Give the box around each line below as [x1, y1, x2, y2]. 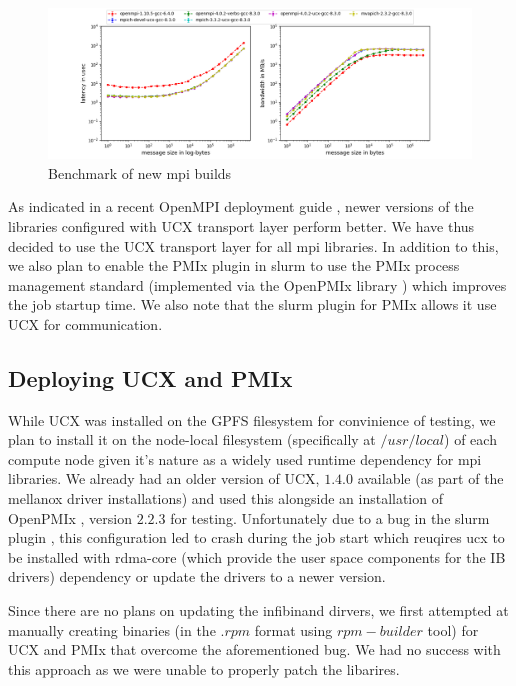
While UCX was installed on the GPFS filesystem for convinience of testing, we [8, 409, 496, 430]
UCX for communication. [8, 313, 163, 334]
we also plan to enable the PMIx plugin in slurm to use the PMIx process [8, 255, 460, 276]
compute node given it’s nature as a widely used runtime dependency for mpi [8, 448, 482, 469]
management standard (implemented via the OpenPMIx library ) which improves [8, 274, 507, 295]
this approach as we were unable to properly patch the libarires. [8, 658, 400, 679]
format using [254, 619, 333, 640]
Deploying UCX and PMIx [8, 362, 293, 393]
